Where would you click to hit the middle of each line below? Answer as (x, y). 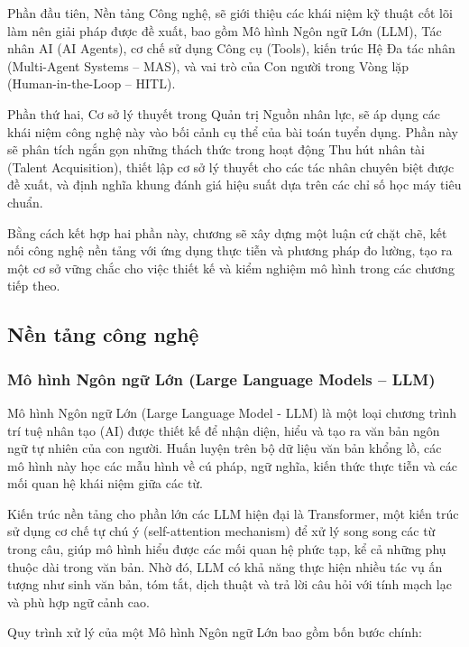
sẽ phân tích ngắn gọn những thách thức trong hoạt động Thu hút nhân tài (216, 149)
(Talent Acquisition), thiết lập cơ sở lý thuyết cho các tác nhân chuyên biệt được (231, 166)
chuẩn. (25, 202)
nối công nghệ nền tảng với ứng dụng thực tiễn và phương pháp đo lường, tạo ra (230, 250)
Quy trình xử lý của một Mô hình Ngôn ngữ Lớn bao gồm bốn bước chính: (215, 632)
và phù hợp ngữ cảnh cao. (78, 601)
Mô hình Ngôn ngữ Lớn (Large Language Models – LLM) (221, 379)
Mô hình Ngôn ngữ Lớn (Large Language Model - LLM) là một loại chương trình (232, 412)
